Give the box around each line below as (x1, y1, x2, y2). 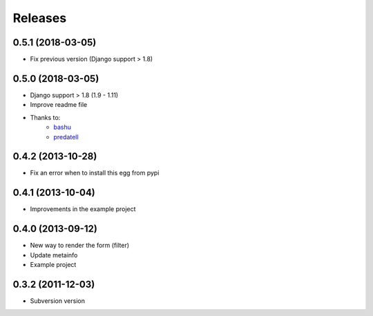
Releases (12, 10, 67, 26)
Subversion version (30, 297, 86, 305)
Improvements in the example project (30, 205, 136, 213)
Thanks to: (30, 113, 61, 121)
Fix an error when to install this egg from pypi (30, 169, 160, 177)
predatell (53, 132, 79, 141)
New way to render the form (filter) (30, 241, 130, 250)
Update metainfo (30, 250, 78, 259)
